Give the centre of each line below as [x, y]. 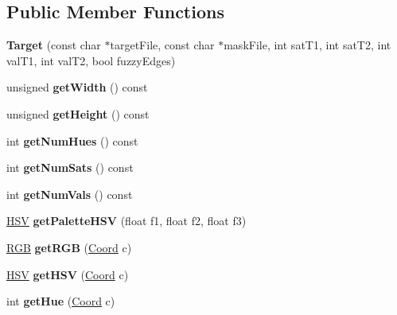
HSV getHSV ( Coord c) [68, 274]
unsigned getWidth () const [77, 87]
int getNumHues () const [72, 140]
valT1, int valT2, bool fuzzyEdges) [91, 60]
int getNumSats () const [70, 167]
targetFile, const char [162, 45]
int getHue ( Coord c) [61, 301]
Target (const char [54, 45]
